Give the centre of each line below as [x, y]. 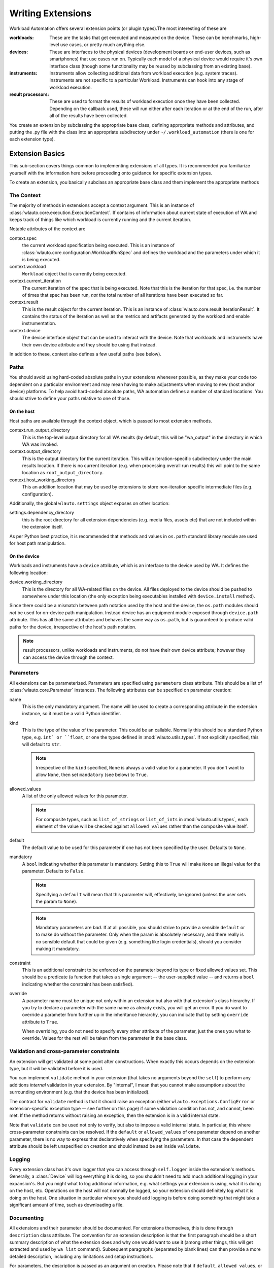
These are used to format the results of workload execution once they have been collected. [145, 101]
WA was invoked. [40, 444]
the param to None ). [57, 902]
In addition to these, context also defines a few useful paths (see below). [85, 354]
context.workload [28, 267]
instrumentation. [39, 323]
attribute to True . [40, 1022]
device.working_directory [36, 582]
